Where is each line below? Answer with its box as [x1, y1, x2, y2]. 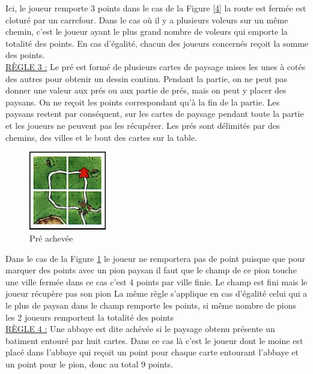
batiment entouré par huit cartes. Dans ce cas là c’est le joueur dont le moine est [5, 334, 303, 346]
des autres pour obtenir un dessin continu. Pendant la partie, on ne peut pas [5, 72, 287, 85]
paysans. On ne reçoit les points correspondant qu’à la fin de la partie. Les [5, 95, 280, 108]
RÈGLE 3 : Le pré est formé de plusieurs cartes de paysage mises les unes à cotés [5, 60, 306, 73]
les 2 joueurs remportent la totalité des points [5, 310, 174, 323]
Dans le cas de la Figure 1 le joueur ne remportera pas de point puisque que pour [5, 252, 306, 264]
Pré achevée [29, 231, 73, 244]
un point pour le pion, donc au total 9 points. [5, 357, 174, 370]
